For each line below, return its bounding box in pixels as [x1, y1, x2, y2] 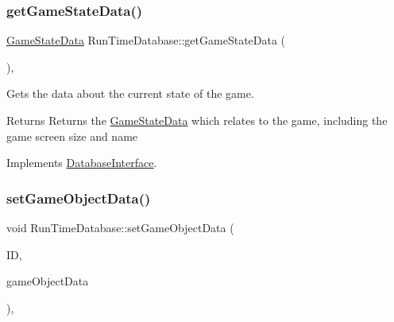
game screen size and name [6, 127, 138, 144]
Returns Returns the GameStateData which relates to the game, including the [6, 112, 388, 128]
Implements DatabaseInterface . [6, 154, 157, 171]
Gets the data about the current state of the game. [6, 85, 254, 102]
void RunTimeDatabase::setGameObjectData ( [6, 219, 234, 235]
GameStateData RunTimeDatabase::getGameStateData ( [6, 32, 286, 48]
